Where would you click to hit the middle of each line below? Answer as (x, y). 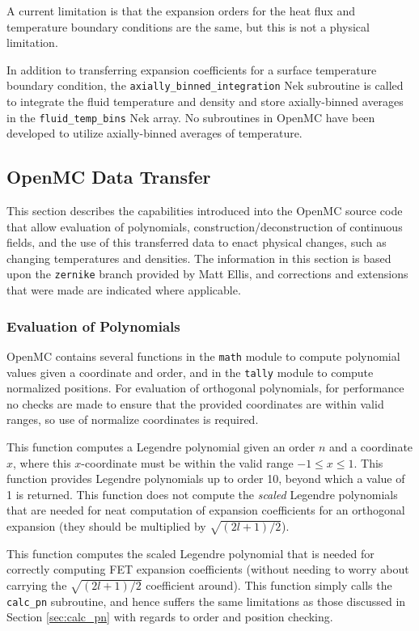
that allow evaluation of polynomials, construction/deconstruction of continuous (205, 226)
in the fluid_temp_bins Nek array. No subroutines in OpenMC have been (191, 117)
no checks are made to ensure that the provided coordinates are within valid (195, 403)
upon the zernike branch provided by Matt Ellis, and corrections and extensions (207, 274)
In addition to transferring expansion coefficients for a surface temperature (192, 69)
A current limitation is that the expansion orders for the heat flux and (181, 11)
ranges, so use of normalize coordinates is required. (133, 419)
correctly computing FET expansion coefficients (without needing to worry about (208, 569)
